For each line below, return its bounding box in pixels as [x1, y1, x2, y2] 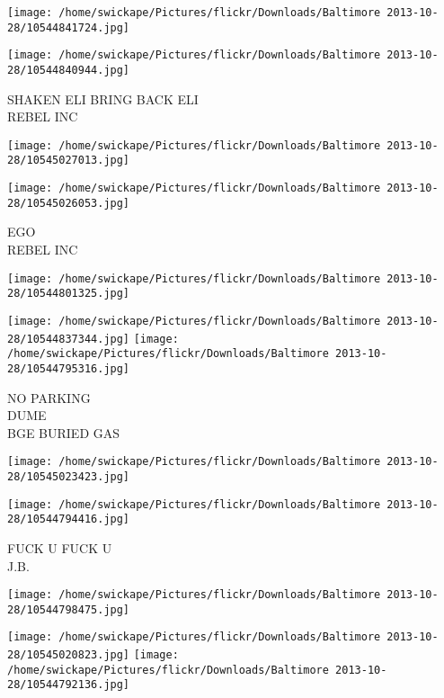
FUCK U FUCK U [7, 538, 112, 557]
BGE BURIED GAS [7, 423, 120, 442]
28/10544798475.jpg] [7, 603, 130, 616]
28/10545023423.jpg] [7, 470, 130, 483]
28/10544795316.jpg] [7, 362, 130, 375]
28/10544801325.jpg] [7, 287, 130, 300]
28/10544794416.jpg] [7, 513, 130, 526]
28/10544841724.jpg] [7, 21, 130, 34]
